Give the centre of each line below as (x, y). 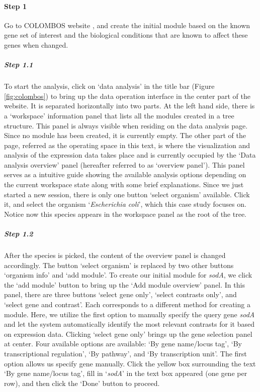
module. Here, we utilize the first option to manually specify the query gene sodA (129, 314)
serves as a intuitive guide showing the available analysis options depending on (125, 174)
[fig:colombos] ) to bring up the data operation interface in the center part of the (127, 96)
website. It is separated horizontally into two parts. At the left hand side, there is (129, 106)
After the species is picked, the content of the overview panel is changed (115, 255)
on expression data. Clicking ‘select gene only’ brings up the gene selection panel (128, 334)
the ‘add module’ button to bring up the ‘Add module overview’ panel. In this (124, 284)
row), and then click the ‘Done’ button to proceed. (82, 383)
